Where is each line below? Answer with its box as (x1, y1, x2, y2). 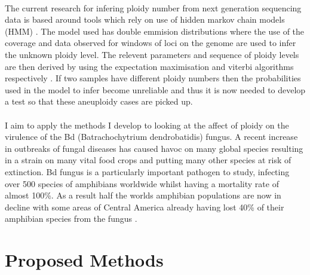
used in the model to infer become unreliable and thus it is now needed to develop (5, 83, 306, 96)
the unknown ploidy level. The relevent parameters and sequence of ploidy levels (5, 48, 299, 60)
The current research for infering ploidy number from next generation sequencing (5, 1, 302, 14)
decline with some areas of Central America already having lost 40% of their (5, 200, 284, 213)
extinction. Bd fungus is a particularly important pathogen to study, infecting (5, 165, 290, 178)
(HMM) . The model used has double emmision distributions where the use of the (5, 25, 305, 37)
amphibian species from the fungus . (5, 212, 137, 225)
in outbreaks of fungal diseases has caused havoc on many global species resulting (5, 142, 303, 154)
